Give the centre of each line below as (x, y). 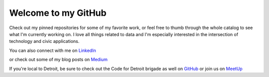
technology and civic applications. (44, 41)
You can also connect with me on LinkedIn (53, 50)
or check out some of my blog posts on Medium (59, 60)
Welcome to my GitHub (58, 13)
